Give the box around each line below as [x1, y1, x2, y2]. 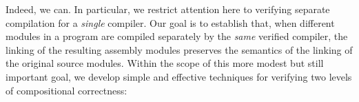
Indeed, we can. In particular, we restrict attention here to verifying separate [6, 2, 330, 16]
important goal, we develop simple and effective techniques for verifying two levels [6, 69, 352, 83]
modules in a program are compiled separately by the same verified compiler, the [6, 29, 348, 43]
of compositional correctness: [6, 83, 127, 97]
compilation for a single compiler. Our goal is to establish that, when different [6, 15, 335, 30]
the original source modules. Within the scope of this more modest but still [6, 56, 324, 70]
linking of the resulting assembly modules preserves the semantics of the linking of [6, 42, 353, 57]
